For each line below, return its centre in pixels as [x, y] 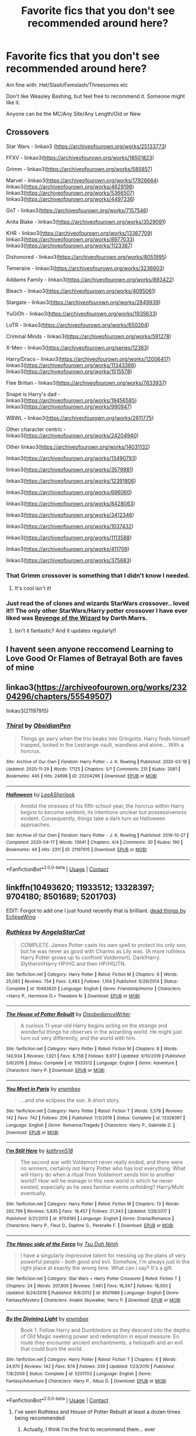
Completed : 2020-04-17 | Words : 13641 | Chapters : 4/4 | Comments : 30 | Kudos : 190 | [94, 842]
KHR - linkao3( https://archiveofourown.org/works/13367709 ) [79, 233]
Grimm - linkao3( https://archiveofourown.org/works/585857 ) [79, 169]
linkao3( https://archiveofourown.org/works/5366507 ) [70, 193]
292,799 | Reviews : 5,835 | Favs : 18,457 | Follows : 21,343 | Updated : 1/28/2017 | [88, 1211]
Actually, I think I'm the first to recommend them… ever [89, 1429]
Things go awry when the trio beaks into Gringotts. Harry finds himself [105, 738]
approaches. [36, 825]
